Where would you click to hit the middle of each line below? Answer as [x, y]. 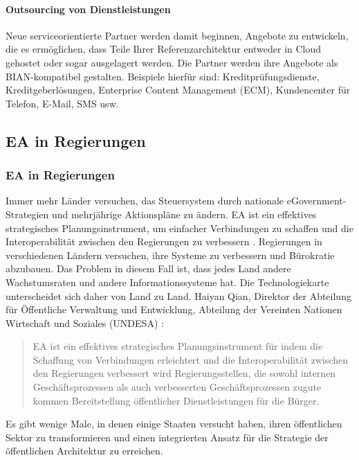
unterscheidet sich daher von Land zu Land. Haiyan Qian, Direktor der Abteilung [178, 295]
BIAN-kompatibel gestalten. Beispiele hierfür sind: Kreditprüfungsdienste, [163, 76]
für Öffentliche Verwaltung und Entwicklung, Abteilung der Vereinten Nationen [174, 309]
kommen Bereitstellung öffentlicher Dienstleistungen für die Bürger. [176, 400]
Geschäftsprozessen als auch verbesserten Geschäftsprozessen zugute [177, 387]
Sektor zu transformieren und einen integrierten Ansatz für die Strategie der [167, 437]
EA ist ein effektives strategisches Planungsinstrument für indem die [178, 346]
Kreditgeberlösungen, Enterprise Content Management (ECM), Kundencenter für [178, 90]
